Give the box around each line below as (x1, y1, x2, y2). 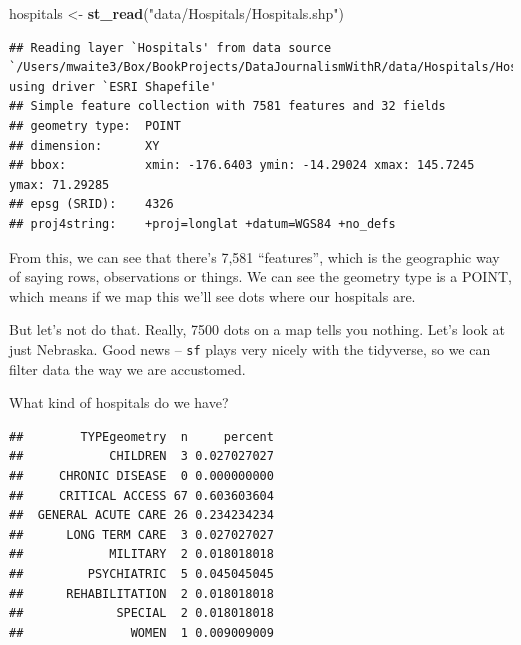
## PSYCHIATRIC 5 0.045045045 (9, 566, 274, 581)
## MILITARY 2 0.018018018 (9, 547, 274, 562)
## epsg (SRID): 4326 (9, 197, 174, 212)
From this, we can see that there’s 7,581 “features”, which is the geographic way (9, 246, 500, 267)
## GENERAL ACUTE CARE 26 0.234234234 (9, 508, 274, 523)
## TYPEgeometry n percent (9, 429, 274, 444)
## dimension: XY (9, 138, 160, 153)
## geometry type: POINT (9, 118, 181, 133)
